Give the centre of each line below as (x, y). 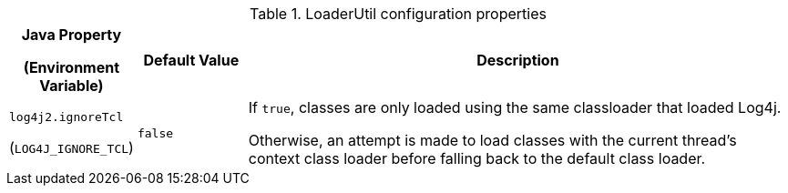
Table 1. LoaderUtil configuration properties (398, 14)
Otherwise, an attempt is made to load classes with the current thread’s (492, 140)
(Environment (72, 67)
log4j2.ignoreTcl (67, 117)
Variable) (72, 86)
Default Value (191, 60)
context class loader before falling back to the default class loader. (477, 158)
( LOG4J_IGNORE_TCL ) (72, 147)
